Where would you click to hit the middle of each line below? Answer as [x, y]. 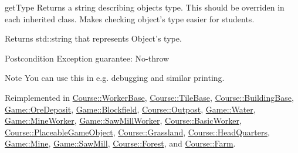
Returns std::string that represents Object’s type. [93, 38]
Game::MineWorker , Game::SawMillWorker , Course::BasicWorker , [123, 120]
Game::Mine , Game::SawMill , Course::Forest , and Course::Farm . [120, 143]
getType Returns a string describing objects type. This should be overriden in [145, 7]
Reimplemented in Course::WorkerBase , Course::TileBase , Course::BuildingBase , [149, 97]
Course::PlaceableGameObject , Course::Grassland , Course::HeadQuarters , [137, 132]
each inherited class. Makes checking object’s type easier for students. [130, 18]
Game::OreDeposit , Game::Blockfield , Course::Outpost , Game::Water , [130, 109]
